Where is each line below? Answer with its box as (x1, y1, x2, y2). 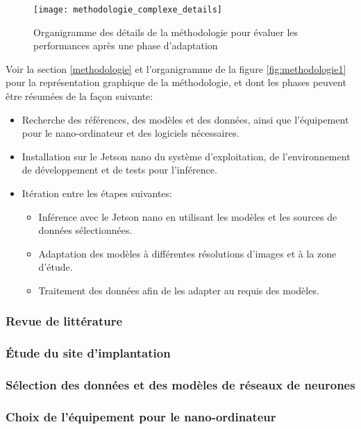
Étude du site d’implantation (6, 344, 171, 362)
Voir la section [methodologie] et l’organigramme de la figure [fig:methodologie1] (6, 61, 346, 76)
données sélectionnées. (38, 223, 133, 237)
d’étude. (38, 260, 73, 274)
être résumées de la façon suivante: (6, 89, 153, 103)
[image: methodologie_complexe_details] (33, 5, 223, 15)
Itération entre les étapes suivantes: (22, 186, 172, 200)
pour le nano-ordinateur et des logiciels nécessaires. (22, 126, 240, 140)
